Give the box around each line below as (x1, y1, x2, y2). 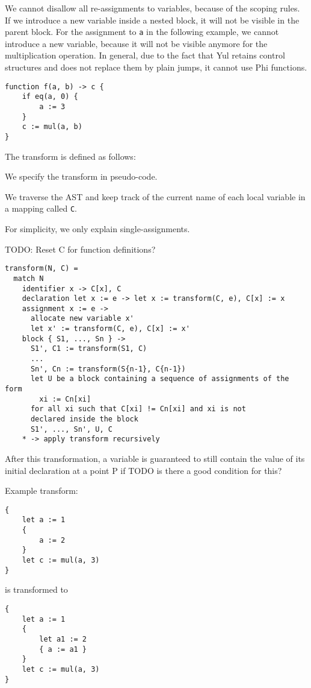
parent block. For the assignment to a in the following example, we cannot (5, 25, 279, 38)
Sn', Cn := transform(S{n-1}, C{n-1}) (30, 364, 186, 373)
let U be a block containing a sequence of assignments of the (30, 374, 289, 383)
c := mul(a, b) (22, 122, 82, 131)
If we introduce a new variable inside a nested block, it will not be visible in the (5, 13, 300, 26)
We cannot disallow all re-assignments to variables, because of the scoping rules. (5, 2, 300, 14)
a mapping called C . (5, 202, 77, 215)
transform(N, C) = (5, 264, 78, 273)
